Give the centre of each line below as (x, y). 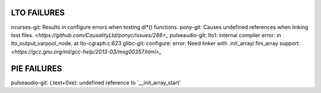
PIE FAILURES (37, 69)
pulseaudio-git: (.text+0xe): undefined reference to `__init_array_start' (96, 82)
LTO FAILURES (38, 13)
